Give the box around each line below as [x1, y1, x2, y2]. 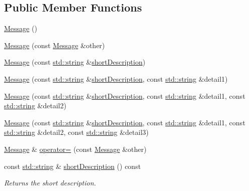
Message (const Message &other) [4, 40, 105, 50]
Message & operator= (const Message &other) [4, 143, 147, 154]
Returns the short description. [4, 177, 96, 188]
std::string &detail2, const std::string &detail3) [4, 127, 149, 137]
